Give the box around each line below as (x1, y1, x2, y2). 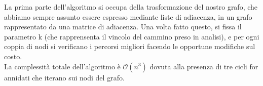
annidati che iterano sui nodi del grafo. (4, 72, 125, 82)
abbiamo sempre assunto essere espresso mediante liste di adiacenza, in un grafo (4, 11, 252, 22)
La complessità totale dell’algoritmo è (4, 61, 121, 71)
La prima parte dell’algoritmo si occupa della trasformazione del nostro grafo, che (4, 2, 258, 12)
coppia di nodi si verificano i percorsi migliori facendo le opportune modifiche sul (4, 41, 255, 52)
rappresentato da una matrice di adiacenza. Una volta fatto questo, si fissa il (4, 21, 242, 32)
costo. (4, 51, 22, 61)
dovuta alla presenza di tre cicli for (149, 61, 258, 71)
